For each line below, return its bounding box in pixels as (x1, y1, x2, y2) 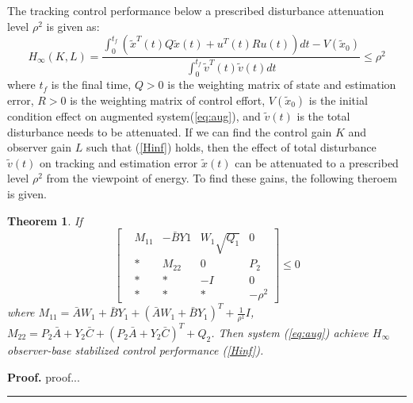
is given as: (46, 17, 100, 34)
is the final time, (51, 76, 132, 93)
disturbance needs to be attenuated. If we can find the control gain (7, 123, 332, 140)
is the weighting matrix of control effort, (70, 91, 266, 108)
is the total (296, 107, 350, 124)
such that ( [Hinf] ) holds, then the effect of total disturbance (86, 139, 377, 155)
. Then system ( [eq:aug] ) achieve (211, 324, 369, 340)
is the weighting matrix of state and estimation (167, 76, 396, 93)
